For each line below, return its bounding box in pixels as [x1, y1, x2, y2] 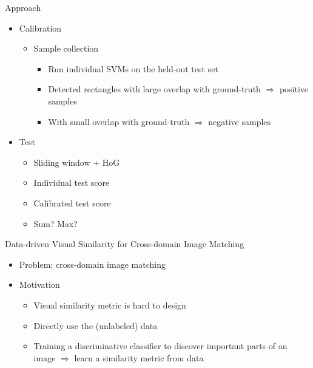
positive [279, 83, 309, 95]
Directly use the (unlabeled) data [33, 319, 158, 332]
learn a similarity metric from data [74, 351, 204, 364]
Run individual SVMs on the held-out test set [48, 62, 218, 75]
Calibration [19, 21, 62, 34]
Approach [5, 1, 41, 13]
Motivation [19, 278, 60, 291]
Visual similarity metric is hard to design [33, 298, 186, 311]
